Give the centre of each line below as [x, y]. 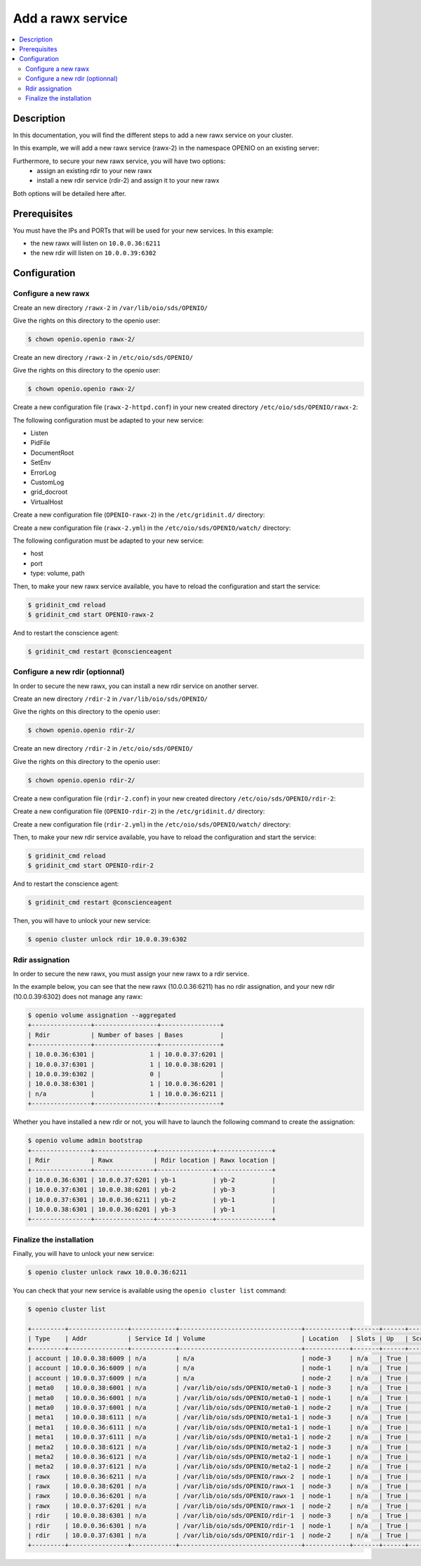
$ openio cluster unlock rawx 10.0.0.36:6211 [107, 1273]
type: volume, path [58, 574]
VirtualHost [47, 502]
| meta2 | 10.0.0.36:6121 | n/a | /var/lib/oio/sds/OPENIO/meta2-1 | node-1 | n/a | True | [218, 1456]
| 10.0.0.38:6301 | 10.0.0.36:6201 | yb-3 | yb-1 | [152, 1209]
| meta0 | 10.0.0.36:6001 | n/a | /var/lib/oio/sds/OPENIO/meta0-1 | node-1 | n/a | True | [218, 1398]
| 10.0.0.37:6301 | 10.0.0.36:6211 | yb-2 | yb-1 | [152, 1199]
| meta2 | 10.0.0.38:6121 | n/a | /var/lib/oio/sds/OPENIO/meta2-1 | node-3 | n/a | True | [218, 1447]
